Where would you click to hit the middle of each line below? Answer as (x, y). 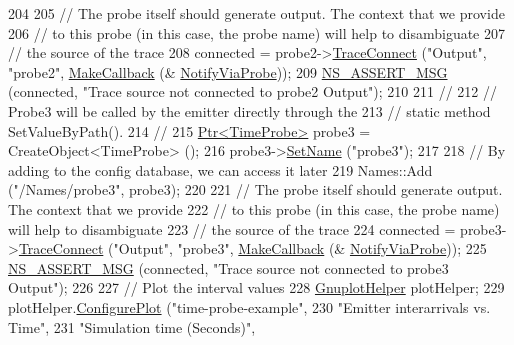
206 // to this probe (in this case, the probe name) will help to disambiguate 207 (257, 32)
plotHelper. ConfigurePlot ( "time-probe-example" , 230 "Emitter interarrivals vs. (249, 306)
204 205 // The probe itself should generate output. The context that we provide (256, 13)
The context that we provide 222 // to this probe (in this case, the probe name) (254, 208)
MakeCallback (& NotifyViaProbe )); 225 (362, 248)
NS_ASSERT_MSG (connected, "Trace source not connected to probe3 (228, 267)
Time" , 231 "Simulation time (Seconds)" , (132, 326)
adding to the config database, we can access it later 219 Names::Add (220, 169)
